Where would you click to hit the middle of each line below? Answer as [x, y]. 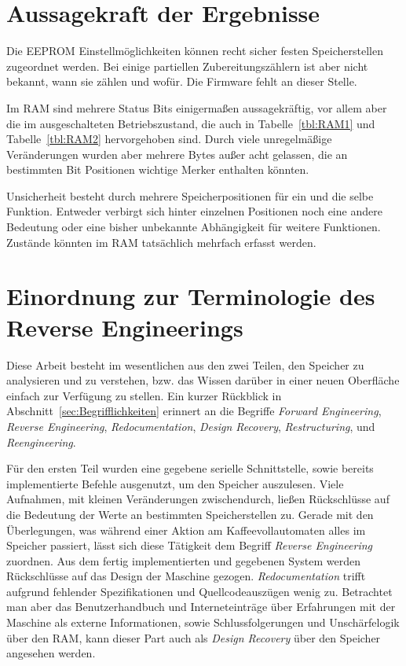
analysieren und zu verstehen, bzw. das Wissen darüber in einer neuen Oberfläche [203, 380]
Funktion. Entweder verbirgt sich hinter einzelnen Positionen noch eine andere [194, 211]
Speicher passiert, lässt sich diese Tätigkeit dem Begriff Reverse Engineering [190, 545]
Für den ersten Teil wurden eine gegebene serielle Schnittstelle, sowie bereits [190, 468]
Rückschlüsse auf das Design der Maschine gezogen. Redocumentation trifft [186, 576]
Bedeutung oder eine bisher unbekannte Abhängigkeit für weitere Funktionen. [194, 227]
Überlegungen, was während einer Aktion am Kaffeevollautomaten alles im [186, 530]
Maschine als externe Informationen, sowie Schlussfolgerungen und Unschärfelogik [203, 622]
